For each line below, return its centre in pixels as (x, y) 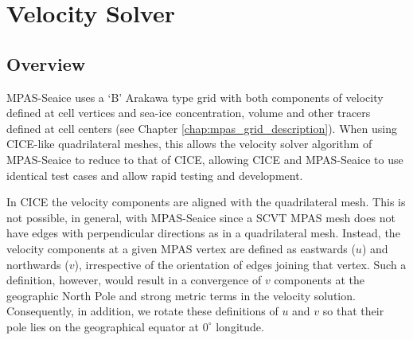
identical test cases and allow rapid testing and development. (155, 175)
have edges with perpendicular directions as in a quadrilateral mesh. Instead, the (203, 233)
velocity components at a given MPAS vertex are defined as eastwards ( (181, 248)
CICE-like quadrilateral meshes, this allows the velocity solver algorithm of (189, 144)
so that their (353, 311)
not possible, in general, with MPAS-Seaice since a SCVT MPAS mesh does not (201, 217)
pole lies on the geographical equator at (103, 326)
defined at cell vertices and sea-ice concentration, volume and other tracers (189, 113)
